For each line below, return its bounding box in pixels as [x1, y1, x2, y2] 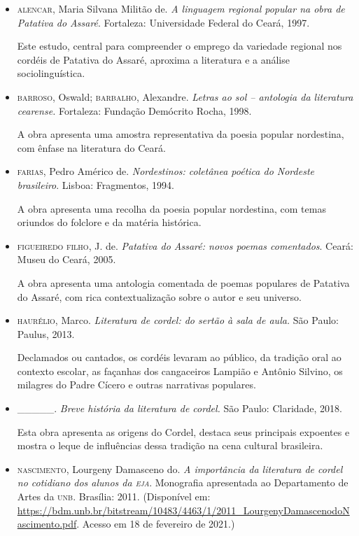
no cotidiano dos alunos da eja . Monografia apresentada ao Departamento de [17, 475, 349, 490]
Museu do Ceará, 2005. [17, 252, 116, 267]
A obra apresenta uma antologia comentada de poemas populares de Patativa [17, 275, 350, 290]
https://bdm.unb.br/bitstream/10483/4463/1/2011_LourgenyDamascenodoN [17, 502, 350, 517]
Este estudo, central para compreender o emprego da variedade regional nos [17, 38, 342, 53]
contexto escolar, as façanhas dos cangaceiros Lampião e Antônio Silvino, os [17, 363, 343, 378]
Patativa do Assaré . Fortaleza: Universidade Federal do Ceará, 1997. [17, 15, 310, 29]
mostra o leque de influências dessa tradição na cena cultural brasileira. [17, 438, 323, 453]
